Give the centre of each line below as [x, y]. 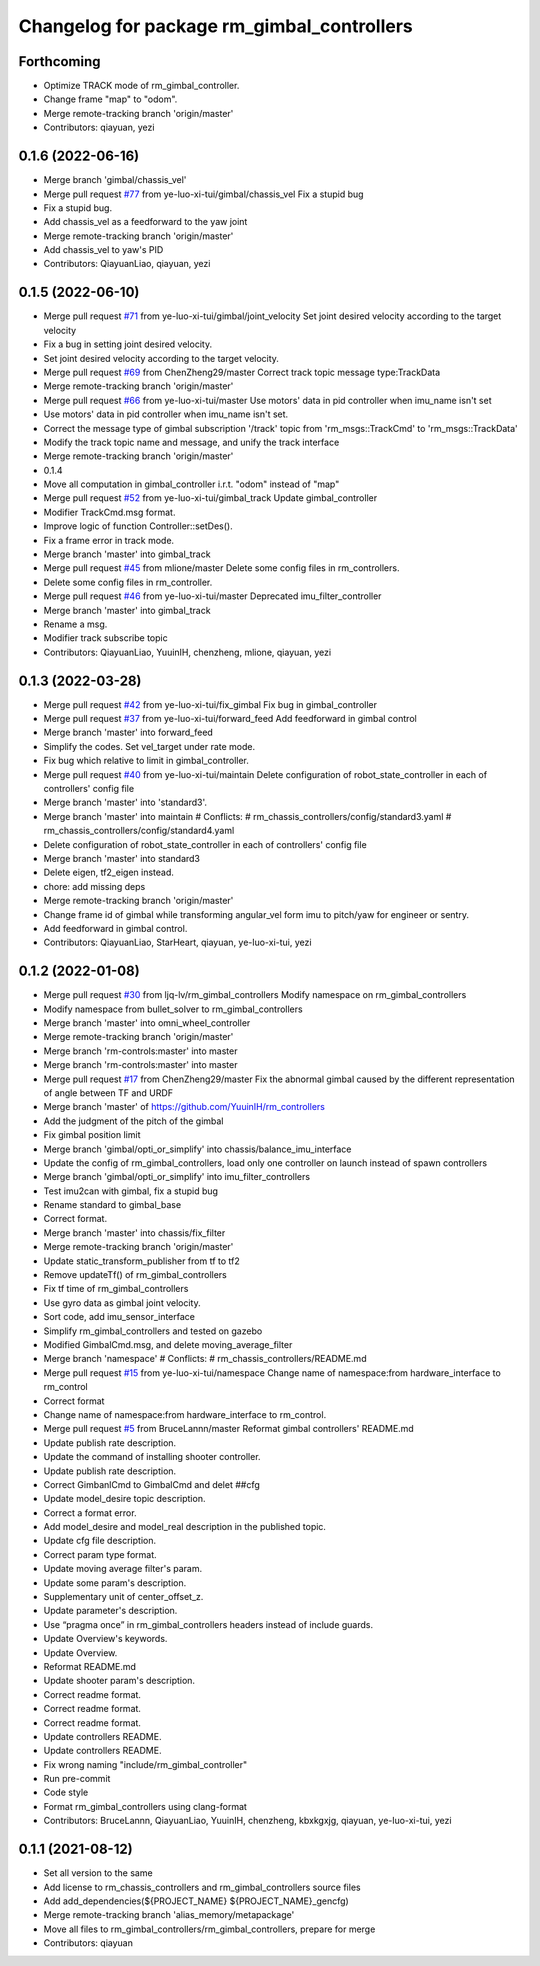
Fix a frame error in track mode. [109, 540]
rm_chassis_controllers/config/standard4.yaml [139, 831]
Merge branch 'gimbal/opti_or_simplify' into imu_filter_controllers [176, 1177]
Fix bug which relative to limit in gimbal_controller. [146, 761]
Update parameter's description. [110, 1611]
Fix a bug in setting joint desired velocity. [128, 344]
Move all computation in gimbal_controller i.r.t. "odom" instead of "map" [191, 484]
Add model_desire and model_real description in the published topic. [185, 1527]
